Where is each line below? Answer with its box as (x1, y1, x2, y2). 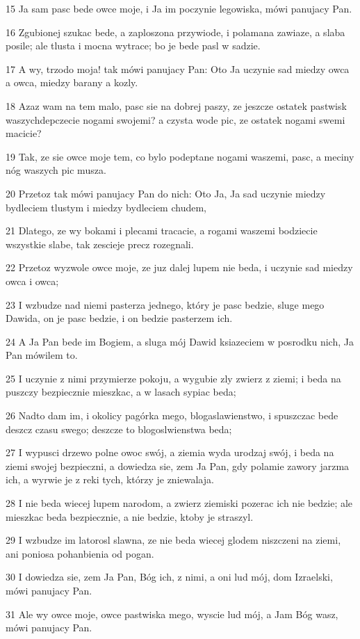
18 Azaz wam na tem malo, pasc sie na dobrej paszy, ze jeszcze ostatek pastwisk (6, 98, 347, 113)
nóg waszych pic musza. (6, 163, 106, 177)
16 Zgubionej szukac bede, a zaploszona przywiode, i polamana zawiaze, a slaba (6, 24, 345, 39)
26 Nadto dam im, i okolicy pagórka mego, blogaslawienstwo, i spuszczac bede (6, 408, 338, 423)
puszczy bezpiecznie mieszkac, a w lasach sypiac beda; (6, 385, 236, 399)
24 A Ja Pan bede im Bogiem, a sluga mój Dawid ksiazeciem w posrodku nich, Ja (6, 334, 354, 348)
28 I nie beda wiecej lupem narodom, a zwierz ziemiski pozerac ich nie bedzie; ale (6, 496, 353, 510)
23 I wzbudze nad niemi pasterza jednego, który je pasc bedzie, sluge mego (6, 297, 325, 312)
